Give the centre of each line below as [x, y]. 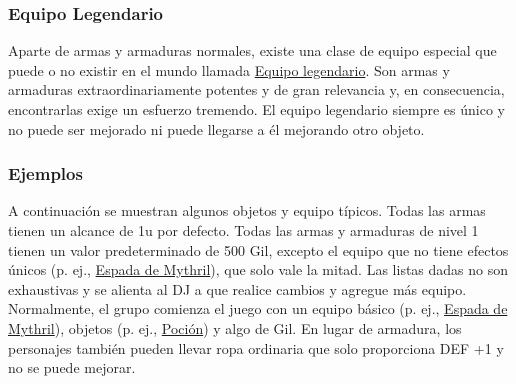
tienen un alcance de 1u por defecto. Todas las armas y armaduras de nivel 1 [243, 230]
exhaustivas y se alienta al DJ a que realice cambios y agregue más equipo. [237, 288]
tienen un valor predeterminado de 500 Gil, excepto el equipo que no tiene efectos [258, 249]
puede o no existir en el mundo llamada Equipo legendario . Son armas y [229, 69]
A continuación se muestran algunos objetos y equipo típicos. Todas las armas [247, 210]
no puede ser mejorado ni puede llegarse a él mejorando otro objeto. [216, 128]
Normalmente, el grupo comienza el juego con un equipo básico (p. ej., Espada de [258, 308]
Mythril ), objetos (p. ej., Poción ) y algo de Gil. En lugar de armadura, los [235, 327]
